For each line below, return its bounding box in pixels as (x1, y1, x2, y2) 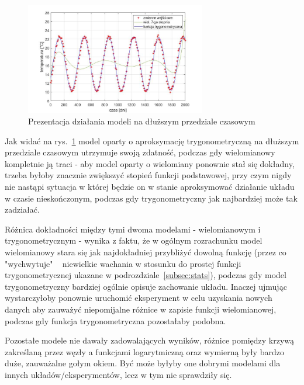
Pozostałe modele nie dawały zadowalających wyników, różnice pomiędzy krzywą (5, 334, 295, 346)
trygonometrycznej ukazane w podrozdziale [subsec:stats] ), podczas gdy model (5, 269, 286, 281)
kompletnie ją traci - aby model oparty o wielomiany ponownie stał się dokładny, (5, 157, 295, 169)
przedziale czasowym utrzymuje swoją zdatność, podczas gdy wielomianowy (5, 146, 275, 158)
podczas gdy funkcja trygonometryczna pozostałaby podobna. (5, 314, 226, 327)
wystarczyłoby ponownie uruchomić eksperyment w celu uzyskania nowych (5, 292, 272, 304)
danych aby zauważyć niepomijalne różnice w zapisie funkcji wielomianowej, (5, 303, 277, 315)
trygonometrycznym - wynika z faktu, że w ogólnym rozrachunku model (5, 234, 262, 247)
